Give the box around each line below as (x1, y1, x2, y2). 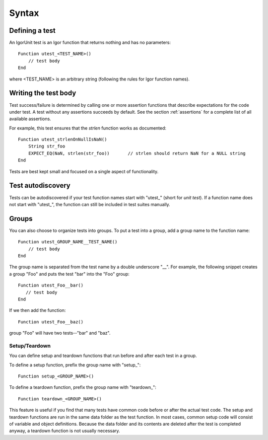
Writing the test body (9, 89, 76, 97)
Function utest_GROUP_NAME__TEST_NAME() (18, 239, 118, 245)
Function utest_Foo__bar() (18, 283, 84, 288)
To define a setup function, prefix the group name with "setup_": (9, 362, 141, 367)
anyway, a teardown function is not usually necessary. (9, 428, 120, 434)
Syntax (9, 7, 39, 18)
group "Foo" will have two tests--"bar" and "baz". (9, 330, 111, 336)
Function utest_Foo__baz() (18, 319, 84, 325)
